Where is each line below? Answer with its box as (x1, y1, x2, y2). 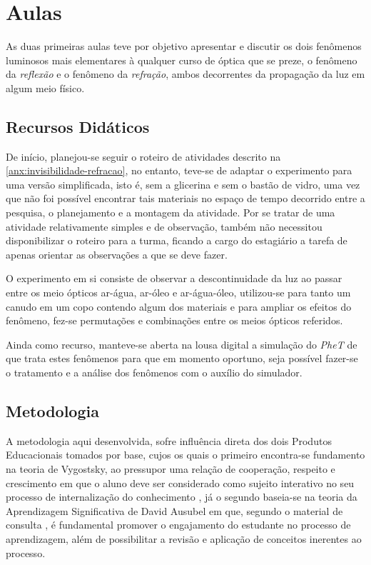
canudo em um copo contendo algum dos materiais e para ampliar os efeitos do (6, 299, 352, 314)
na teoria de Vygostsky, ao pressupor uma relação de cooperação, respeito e (6, 461, 335, 476)
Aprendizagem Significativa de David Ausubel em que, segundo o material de (6, 503, 343, 518)
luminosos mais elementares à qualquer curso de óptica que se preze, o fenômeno (6, 52, 357, 67)
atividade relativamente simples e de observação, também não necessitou (6, 219, 322, 234)
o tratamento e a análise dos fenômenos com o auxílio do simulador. (6, 365, 303, 380)
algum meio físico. (6, 80, 85, 95)
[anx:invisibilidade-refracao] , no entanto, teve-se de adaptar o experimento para (6, 163, 352, 178)
